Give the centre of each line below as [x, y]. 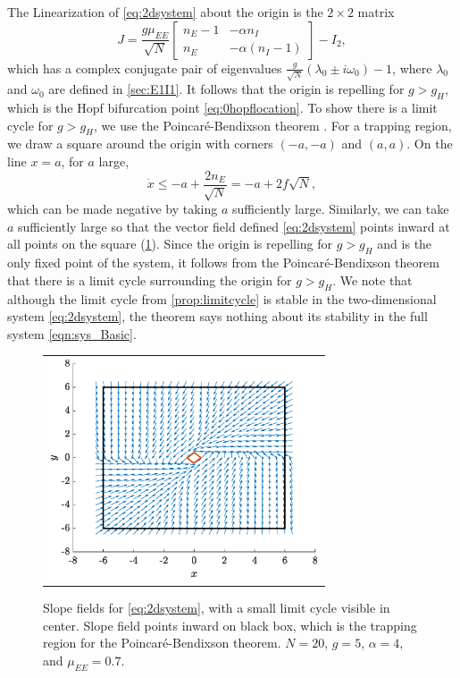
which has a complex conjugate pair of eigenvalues [145, 68]
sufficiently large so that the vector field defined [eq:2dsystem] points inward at [234, 226]
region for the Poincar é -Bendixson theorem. [162, 643]
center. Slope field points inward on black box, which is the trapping [230, 625]
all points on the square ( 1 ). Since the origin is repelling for [170, 244]
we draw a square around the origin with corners [140, 144]
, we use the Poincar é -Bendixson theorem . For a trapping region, [273, 125]
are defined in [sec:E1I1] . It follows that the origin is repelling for [226, 89]
